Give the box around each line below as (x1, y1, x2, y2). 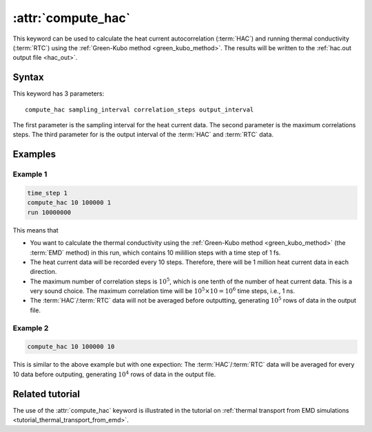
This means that (12, 226, 59, 234)
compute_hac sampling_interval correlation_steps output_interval (25, 105, 254, 114)
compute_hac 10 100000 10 (27, 343, 115, 351)
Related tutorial (12, 388, 81, 400)
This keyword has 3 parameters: (12, 89, 105, 98)
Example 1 (12, 169, 48, 179)
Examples (12, 149, 56, 160)
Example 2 (12, 323, 49, 333)
